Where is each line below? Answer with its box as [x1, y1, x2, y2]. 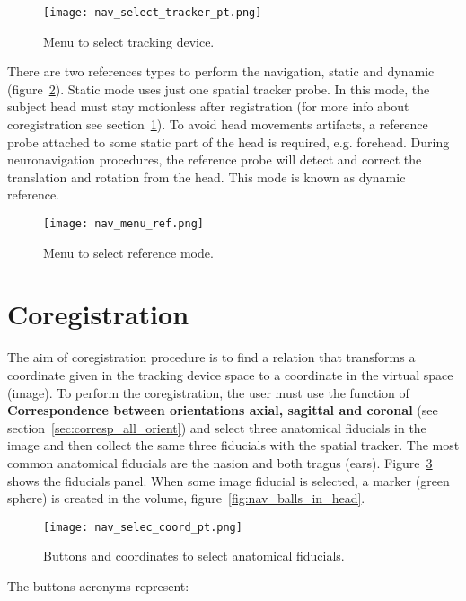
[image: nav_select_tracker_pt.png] [43, 6, 262, 19]
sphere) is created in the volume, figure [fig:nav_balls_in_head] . [7, 489, 365, 508]
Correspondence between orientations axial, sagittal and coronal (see [7, 401, 438, 420]
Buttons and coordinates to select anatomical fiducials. [43, 546, 345, 565]
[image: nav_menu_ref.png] [43, 217, 204, 230]
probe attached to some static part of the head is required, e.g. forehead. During [7, 132, 450, 151]
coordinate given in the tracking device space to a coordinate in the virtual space [7, 365, 453, 384]
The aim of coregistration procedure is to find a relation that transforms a [7, 348, 416, 367]
